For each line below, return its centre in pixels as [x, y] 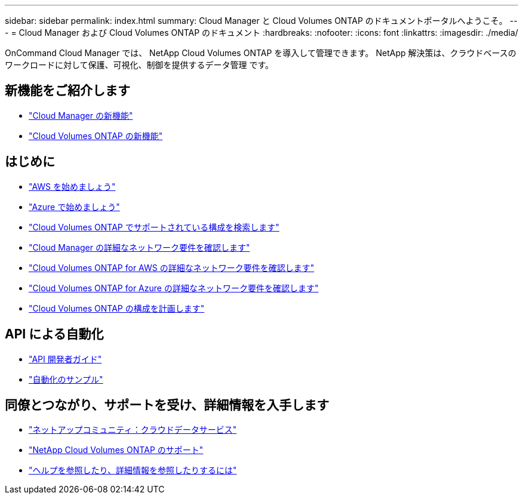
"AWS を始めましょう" [72, 186]
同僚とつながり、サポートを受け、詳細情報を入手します [167, 405]
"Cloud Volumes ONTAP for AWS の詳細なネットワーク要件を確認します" [172, 267]
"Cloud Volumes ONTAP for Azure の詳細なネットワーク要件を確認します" [174, 288]
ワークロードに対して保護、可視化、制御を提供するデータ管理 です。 [139, 65]
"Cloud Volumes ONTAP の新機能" [96, 135]
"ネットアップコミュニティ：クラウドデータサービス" [133, 430]
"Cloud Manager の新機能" [81, 115]
